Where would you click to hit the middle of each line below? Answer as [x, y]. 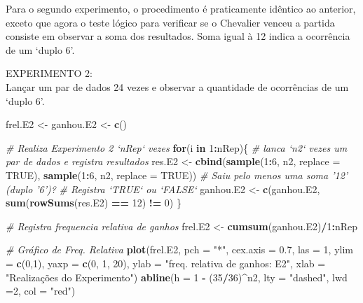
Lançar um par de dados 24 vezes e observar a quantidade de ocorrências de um [177, 86]
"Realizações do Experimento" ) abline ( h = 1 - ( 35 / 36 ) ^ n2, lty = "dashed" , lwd [177, 277]
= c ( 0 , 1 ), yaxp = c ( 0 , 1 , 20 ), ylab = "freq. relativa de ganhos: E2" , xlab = [166, 263]
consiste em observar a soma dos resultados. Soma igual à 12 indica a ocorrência [178, 36]
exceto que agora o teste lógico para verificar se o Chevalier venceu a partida [170, 22]
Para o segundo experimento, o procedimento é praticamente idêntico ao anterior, [181, 8]
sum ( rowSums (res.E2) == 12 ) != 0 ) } [94, 203]
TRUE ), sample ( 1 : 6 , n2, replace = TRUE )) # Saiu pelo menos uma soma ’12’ [177, 175]
